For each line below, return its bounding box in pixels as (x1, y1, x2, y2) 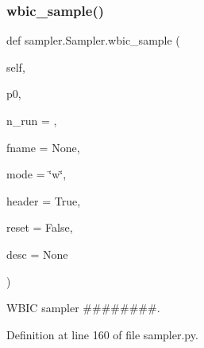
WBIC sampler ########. (6, 299, 160, 316)
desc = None (6, 245, 68, 262)
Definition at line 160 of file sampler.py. (6, 326, 198, 342)
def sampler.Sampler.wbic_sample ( (6, 32, 180, 49)
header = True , (6, 192, 81, 209)
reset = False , (6, 219, 73, 236)
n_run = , (6, 112, 57, 128)
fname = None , (6, 139, 80, 155)
